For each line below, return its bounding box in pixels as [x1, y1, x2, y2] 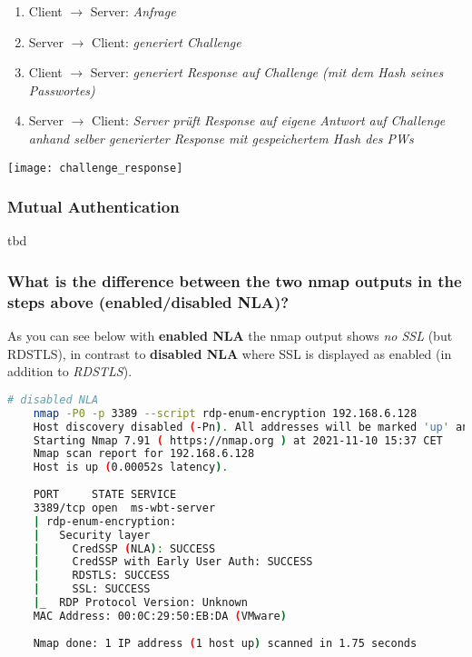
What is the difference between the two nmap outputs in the [7, 269, 462, 292]
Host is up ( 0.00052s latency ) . [33, 461, 229, 474]
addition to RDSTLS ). [7, 362, 133, 381]
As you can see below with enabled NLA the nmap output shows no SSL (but [7, 326, 453, 345]
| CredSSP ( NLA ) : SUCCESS [33, 542, 216, 555]
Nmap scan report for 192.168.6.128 [33, 447, 255, 461]
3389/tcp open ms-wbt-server [33, 501, 216, 514]
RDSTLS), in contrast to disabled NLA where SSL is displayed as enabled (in [7, 343, 452, 363]
